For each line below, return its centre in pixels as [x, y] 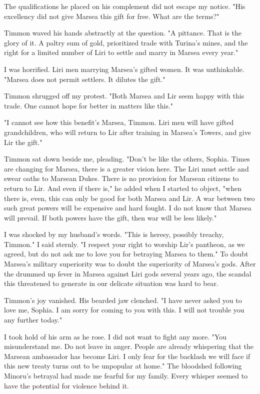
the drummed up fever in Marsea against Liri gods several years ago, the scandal [128, 273]
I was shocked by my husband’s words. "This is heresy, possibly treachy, [114, 234]
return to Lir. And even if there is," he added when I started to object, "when [123, 188]
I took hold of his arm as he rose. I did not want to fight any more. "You [115, 336]
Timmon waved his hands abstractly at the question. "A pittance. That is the [123, 33]
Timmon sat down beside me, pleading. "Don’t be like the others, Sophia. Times [127, 159]
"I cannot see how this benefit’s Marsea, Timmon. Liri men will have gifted [119, 122]
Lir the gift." [23, 142]
